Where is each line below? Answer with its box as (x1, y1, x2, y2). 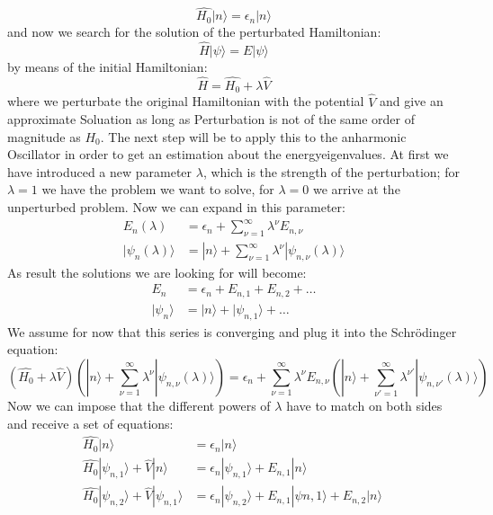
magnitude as (7, 127, 81, 146)
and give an (379, 92, 444, 111)
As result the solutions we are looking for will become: (7, 262, 307, 281)
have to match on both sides (286, 395, 443, 414)
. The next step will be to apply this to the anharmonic (100, 127, 407, 146)
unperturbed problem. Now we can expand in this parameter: (7, 198, 345, 217)
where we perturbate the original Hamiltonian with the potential (7, 92, 364, 111)
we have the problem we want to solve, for (41, 180, 274, 199)
